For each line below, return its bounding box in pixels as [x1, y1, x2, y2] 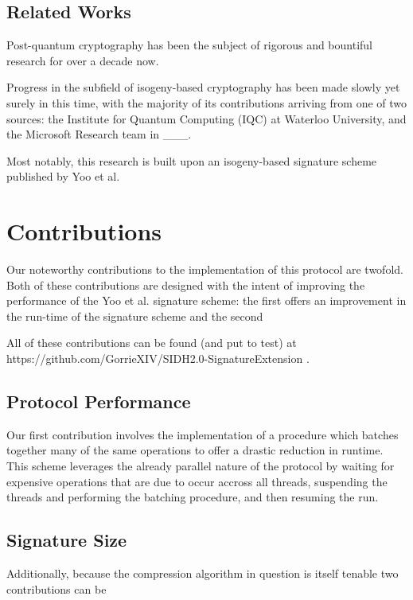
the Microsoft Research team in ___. [6, 126, 192, 142]
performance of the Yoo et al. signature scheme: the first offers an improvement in [6, 292, 407, 309]
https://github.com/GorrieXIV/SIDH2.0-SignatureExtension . [6, 350, 310, 367]
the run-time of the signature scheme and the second [6, 307, 263, 324]
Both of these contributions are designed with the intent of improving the [6, 276, 365, 293]
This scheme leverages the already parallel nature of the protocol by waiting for [6, 458, 395, 474]
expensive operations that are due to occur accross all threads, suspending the [6, 473, 388, 489]
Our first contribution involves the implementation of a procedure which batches [6, 426, 399, 442]
